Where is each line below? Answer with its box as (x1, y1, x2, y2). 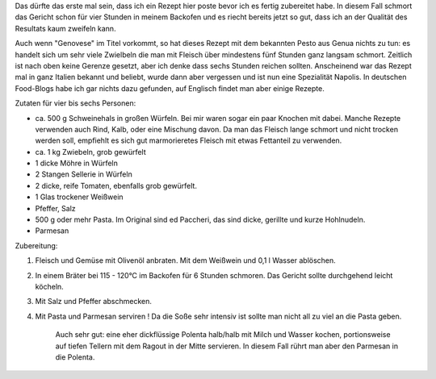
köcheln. (35, 281, 64, 291)
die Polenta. (55, 352, 95, 362)
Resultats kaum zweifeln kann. (15, 23, 116, 33)
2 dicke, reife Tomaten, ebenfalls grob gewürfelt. (35, 181, 198, 190)
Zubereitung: (15, 240, 58, 250)
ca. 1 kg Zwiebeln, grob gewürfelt (35, 147, 147, 156)
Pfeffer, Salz (35, 203, 76, 213)
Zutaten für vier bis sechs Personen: (15, 98, 136, 108)
